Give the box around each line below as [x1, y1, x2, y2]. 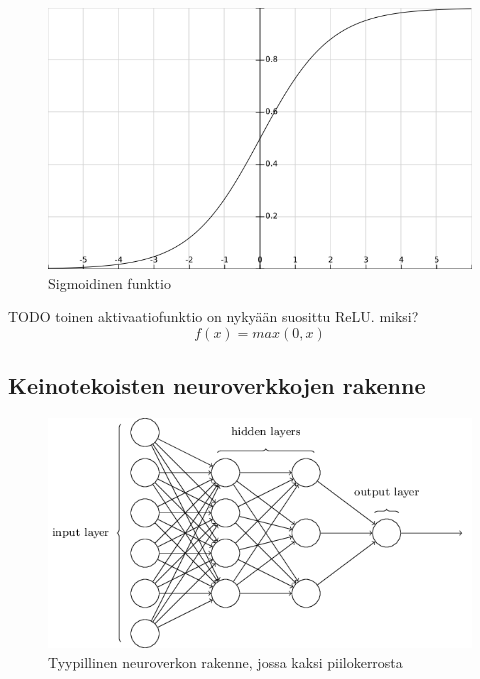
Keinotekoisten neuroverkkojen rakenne [8, 370, 426, 401]
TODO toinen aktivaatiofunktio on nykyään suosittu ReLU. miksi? [8, 306, 419, 327]
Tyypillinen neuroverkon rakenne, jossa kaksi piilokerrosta [48, 651, 403, 672]
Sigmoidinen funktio [48, 272, 171, 293]
